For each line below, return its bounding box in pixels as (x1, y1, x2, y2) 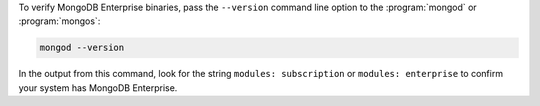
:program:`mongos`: (18, 15, 101, 27)
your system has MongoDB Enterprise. (18, 81, 178, 94)
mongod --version (39, 42, 125, 54)
